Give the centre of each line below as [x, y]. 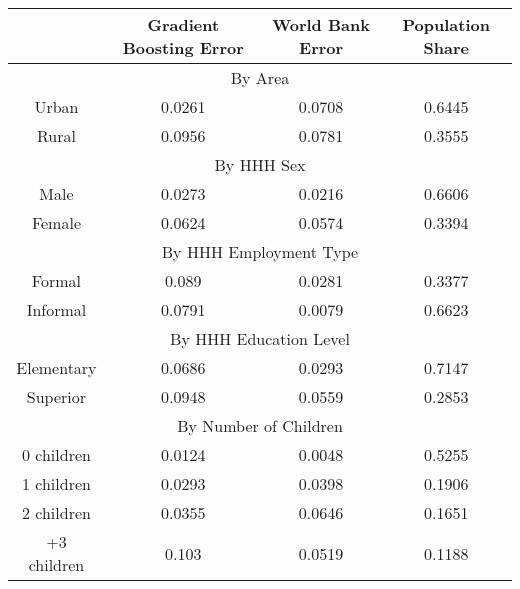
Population [446, 24]
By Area [260, 77]
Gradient [183, 24]
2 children [56, 512]
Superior [56, 396]
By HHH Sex [260, 164]
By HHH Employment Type [260, 251]
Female [56, 222]
